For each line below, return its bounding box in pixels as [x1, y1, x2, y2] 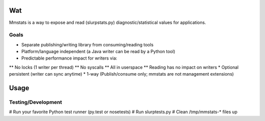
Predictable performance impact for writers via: [21, 55, 117, 61]
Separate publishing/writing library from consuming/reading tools [21, 41, 154, 47]
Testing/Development [9, 99, 62, 105]
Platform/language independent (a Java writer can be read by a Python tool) [21, 49, 176, 55]
